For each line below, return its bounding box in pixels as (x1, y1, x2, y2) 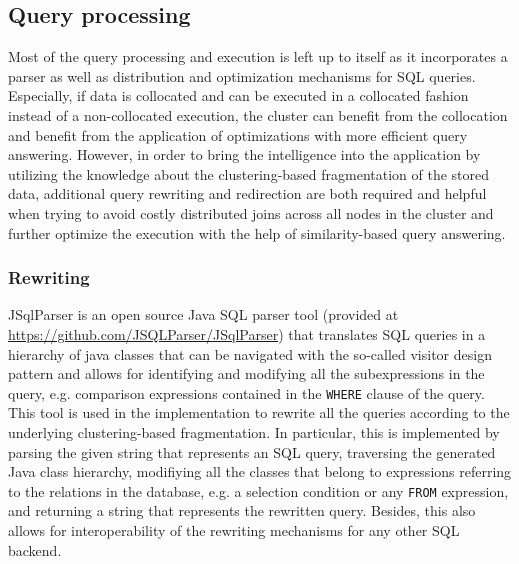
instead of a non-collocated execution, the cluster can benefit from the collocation (8, 104, 508, 125)
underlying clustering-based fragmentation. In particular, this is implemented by (8, 421, 500, 442)
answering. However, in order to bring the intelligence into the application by (8, 144, 481, 165)
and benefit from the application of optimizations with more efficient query (8, 124, 468, 145)
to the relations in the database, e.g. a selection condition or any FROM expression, (8, 480, 509, 501)
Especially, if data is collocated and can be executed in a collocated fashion (8, 85, 469, 106)
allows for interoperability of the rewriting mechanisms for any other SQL (8, 520, 460, 541)
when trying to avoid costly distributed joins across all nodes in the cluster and (8, 202, 494, 223)
